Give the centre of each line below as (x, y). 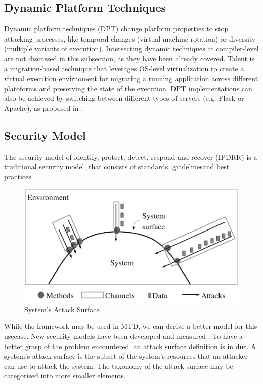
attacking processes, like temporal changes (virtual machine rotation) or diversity (130, 38)
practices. (19, 176)
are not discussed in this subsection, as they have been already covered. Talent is (129, 58)
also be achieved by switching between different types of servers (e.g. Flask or (124, 98)
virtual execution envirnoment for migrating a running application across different (131, 78)
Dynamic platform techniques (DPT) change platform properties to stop (116, 29)
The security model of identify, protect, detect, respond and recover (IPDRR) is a (131, 156)
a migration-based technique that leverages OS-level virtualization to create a (124, 68)
